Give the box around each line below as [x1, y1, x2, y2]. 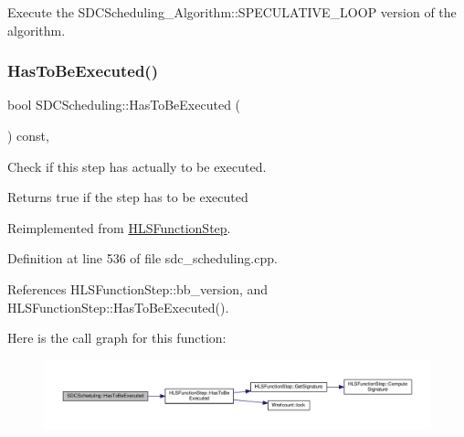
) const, [7, 126, 49, 144]
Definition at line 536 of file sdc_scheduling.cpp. [7, 249, 278, 268]
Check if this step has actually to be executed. [7, 156, 267, 176]
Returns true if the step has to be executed [7, 187, 248, 207]
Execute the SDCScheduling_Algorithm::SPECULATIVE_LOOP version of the [7, 3, 457, 21]
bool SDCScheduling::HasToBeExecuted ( [7, 95, 241, 114]
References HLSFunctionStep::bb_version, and [7, 279, 269, 298]
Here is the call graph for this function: [7, 328, 227, 347]
